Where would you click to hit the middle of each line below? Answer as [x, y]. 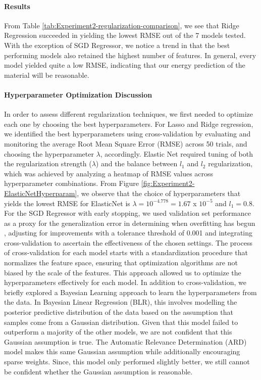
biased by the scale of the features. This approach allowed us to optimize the [123, 272]
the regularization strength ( [48, 163]
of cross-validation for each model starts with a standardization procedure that [126, 252]
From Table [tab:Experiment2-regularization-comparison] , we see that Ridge [122, 25]
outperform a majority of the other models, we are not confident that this [118, 332]
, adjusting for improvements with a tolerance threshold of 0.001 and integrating [128, 233]
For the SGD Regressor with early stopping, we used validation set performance [127, 213]
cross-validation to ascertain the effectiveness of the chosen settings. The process [128, 242]
